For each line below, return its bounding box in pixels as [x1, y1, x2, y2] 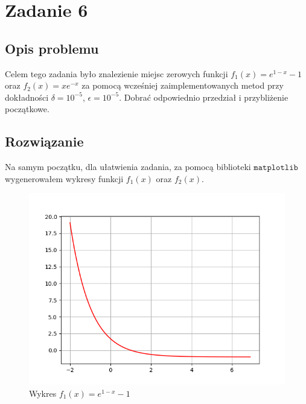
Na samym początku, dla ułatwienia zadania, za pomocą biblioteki [5, 160, 251, 173]
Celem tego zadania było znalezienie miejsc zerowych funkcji [5, 67, 228, 80]
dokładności [5, 90, 49, 103]
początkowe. [5, 103, 49, 115]
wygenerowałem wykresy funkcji [5, 172, 124, 185]
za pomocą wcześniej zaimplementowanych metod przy [81, 79, 284, 92]
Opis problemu [5, 39, 99, 57]
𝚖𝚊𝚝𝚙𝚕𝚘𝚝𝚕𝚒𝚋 [253, 163, 298, 172]
